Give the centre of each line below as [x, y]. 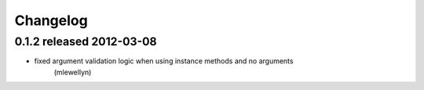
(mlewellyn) [73, 72]
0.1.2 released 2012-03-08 [86, 41]
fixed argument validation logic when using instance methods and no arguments [164, 61]
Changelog [51, 20]
